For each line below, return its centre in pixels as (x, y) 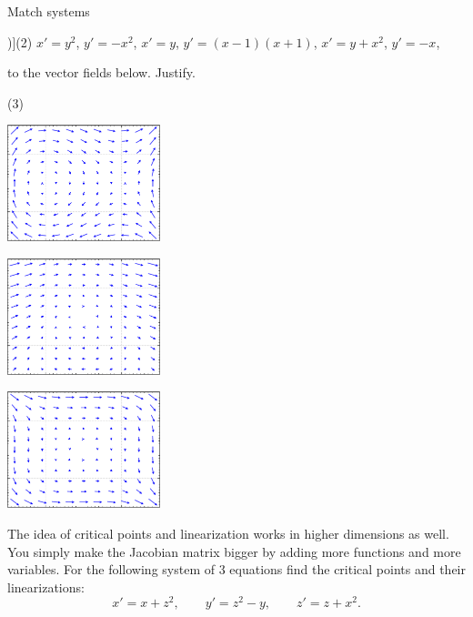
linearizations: (46, 587)
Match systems (49, 11)
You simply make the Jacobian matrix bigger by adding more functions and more (234, 551)
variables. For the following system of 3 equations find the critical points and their (236, 569)
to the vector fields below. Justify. (101, 72)
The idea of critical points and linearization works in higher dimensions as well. (228, 533)
